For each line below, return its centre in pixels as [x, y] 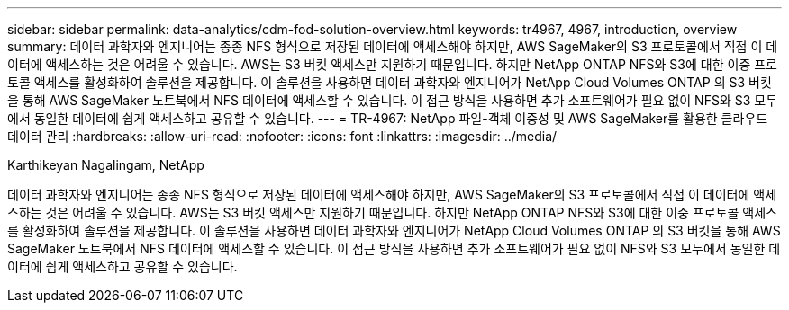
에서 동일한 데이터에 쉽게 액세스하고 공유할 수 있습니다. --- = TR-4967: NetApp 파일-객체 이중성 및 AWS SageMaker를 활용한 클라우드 [388, 118]
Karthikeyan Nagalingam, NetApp [106, 165]
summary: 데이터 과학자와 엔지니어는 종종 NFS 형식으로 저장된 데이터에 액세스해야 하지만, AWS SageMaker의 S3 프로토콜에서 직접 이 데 [393, 46]
